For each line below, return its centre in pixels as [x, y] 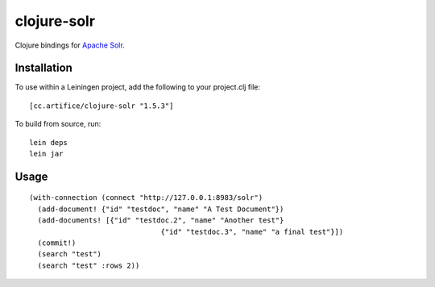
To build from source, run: [58, 124]
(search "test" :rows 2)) [89, 265]
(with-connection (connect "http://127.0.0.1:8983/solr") [146, 198]
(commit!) [57, 243]
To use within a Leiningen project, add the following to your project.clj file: [138, 87]
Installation [43, 68]
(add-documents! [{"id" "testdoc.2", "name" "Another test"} [161, 220]
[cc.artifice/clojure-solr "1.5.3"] [101, 106]
